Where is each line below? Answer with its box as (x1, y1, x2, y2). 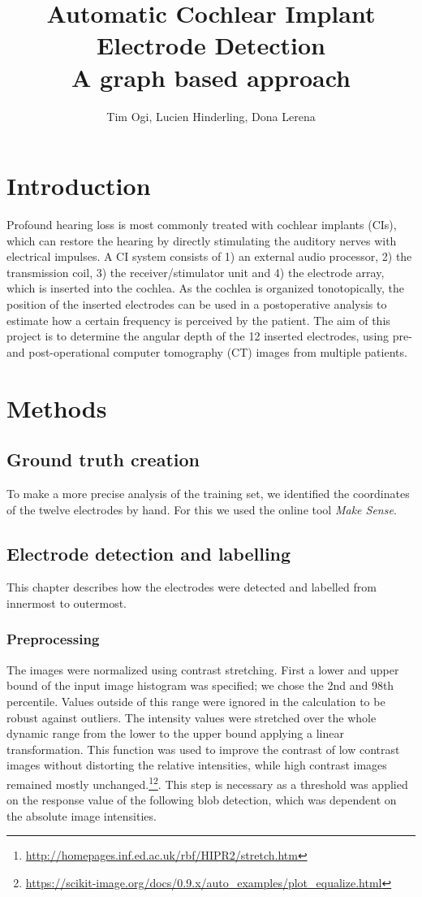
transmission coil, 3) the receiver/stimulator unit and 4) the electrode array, (6, 263, 385, 280)
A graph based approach (71, 60, 351, 93)
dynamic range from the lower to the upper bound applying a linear (6, 725, 344, 742)
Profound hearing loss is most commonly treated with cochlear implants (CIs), (6, 216, 397, 233)
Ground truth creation (6, 447, 200, 472)
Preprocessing (6, 629, 100, 649)
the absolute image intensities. (6, 807, 157, 824)
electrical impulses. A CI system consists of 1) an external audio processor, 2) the (6, 248, 412, 265)
